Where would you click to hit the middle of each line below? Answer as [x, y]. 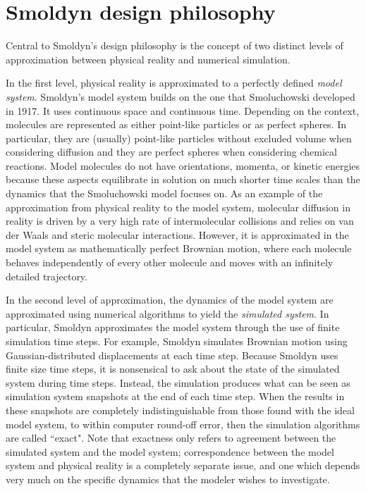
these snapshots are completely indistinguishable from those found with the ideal [180, 410]
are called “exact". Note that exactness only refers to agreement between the [171, 438]
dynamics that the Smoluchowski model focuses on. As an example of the [164, 193]
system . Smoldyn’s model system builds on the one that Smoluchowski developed [181, 96]
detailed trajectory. [47, 276]
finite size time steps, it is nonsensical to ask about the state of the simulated [173, 369]
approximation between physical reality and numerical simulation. [148, 59]
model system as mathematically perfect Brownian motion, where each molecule [179, 248]
